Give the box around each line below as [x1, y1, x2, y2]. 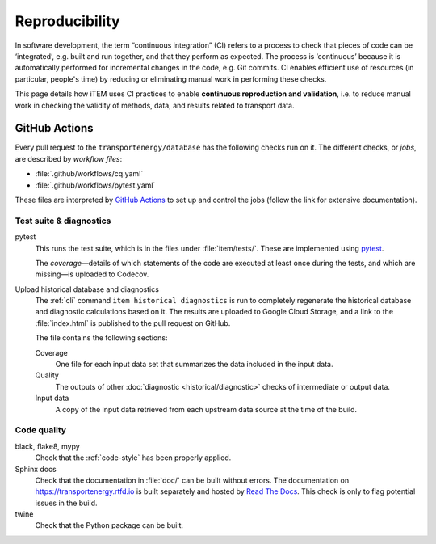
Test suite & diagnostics [15, 215, 111, 226]
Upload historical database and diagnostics [15, 284, 159, 294]
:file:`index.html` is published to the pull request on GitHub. [35, 318, 231, 327]
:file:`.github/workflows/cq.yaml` [35, 169, 144, 179]
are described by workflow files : [15, 154, 123, 163]
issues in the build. [35, 498, 98, 508]
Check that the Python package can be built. [35, 521, 184, 530]
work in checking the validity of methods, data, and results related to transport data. [15, 100, 295, 110]
